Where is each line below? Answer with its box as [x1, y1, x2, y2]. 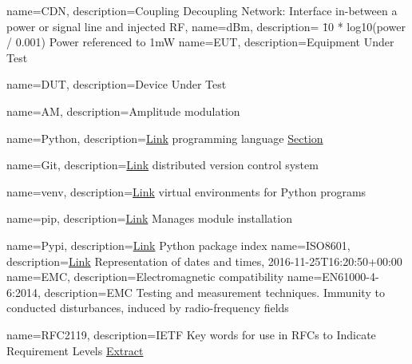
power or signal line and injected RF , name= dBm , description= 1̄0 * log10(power [6, 18, 406, 34]
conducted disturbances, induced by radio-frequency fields [6, 299, 289, 316]
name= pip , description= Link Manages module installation [6, 210, 292, 227]
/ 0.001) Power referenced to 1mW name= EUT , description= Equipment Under [6, 34, 394, 50]
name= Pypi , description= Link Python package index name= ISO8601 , [6, 236, 351, 253]
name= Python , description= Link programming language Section [6, 129, 323, 146]
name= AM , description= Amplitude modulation [6, 102, 240, 119]
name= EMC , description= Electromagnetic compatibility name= [6, 268, 323, 285]
